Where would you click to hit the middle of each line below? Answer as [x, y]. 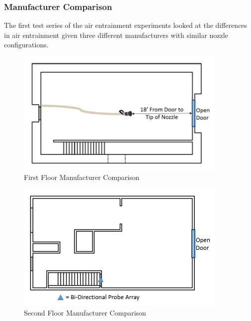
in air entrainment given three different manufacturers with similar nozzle [116, 35]
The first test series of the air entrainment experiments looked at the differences [126, 25]
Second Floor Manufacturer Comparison [85, 312]
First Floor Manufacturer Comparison [82, 177]
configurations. [26, 45]
